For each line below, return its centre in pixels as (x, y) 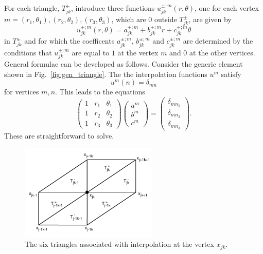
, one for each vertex (227, 8)
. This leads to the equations (100, 92)
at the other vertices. (222, 52)
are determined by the (218, 41)
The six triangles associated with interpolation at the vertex (119, 244)
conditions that (28, 52)
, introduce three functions (113, 8)
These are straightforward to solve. (59, 135)
